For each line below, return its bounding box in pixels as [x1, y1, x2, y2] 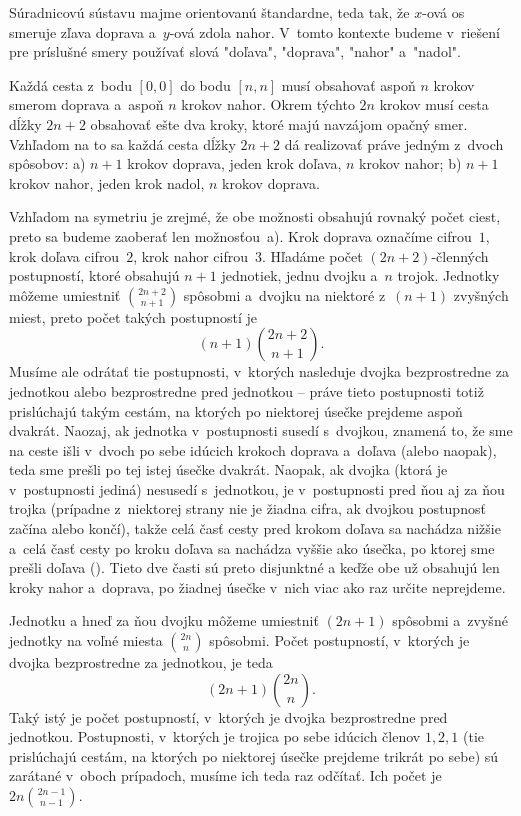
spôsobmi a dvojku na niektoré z [183, 284, 386, 305]
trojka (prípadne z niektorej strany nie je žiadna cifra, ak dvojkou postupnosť [9, 498, 486, 519]
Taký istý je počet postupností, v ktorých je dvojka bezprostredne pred [9, 706, 448, 727]
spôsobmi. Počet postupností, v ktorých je [209, 630, 470, 651]
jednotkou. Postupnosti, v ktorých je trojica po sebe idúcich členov [9, 726, 421, 747]
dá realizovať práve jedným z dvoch [284, 133, 504, 154]
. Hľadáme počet [262, 245, 363, 266]
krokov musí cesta [379, 94, 489, 115]
